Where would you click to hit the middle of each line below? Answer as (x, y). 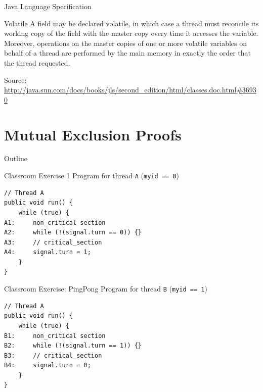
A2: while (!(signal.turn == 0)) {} (73, 233)
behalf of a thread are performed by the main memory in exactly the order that (127, 53)
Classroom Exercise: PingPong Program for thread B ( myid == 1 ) (106, 289)
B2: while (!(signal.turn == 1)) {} (73, 346)
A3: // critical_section (53, 242)
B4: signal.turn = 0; (48, 365)
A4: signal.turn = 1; (48, 252)
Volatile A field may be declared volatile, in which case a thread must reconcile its (131, 23)
